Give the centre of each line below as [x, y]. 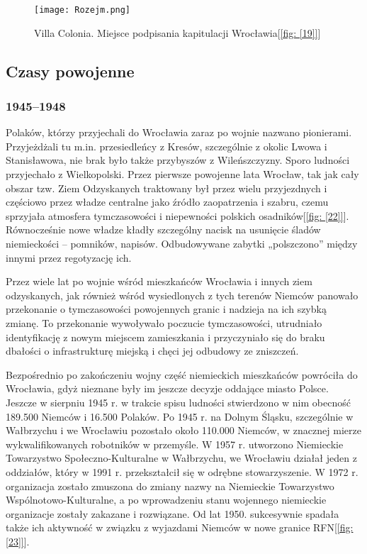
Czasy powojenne [70, 71]
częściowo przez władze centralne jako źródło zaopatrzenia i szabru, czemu [167, 202]
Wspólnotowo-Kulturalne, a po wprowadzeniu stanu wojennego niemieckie [166, 500]
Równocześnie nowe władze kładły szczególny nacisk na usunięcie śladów [163, 229]
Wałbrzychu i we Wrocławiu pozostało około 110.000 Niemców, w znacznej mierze [183, 430]
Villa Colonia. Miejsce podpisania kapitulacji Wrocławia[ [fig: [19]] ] [177, 32]
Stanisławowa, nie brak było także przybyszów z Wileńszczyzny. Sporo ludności [178, 160]
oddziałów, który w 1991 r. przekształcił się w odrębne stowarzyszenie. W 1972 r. [182, 471]
